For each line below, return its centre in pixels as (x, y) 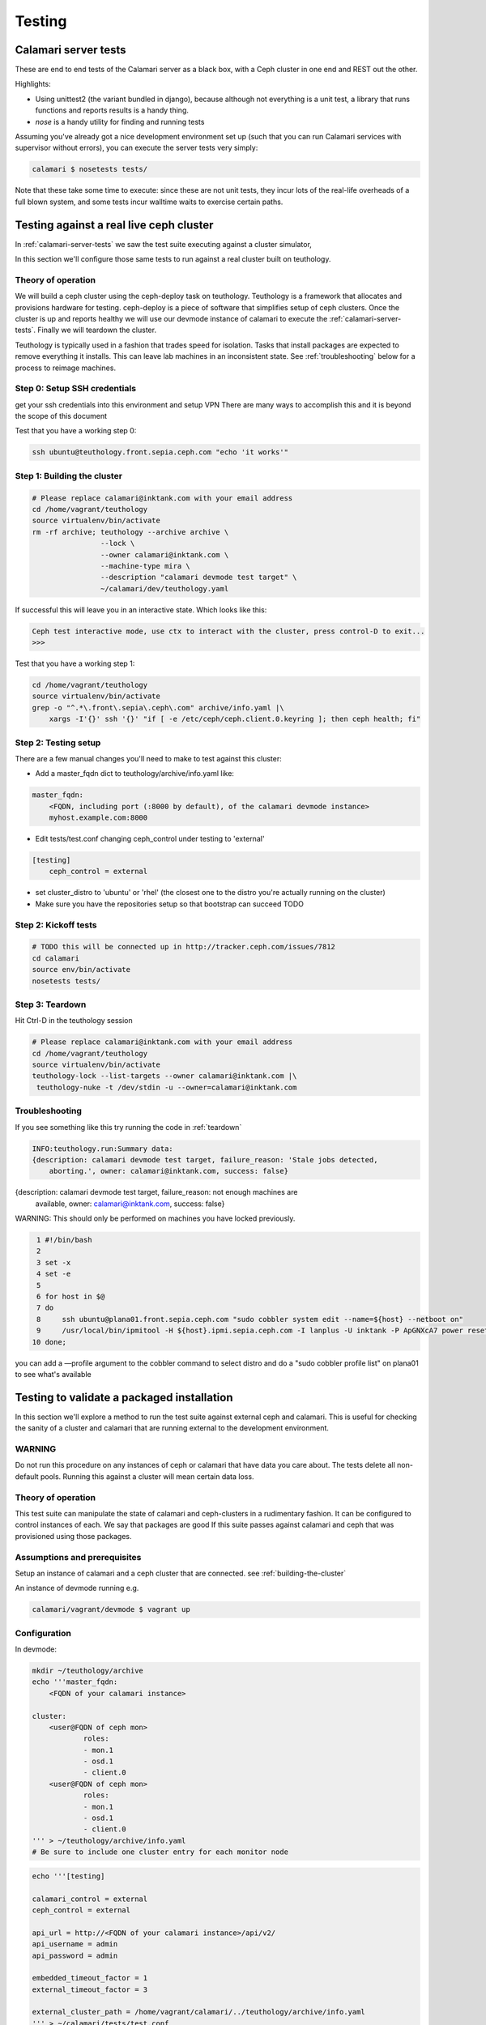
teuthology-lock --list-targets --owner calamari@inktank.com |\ (164, 1076)
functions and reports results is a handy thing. (112, 110)
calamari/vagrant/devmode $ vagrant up (111, 1609)
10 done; (49, 1342)
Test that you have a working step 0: (76, 431)
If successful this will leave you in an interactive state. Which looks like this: (141, 610)
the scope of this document (61, 416)
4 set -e (54, 1274)
